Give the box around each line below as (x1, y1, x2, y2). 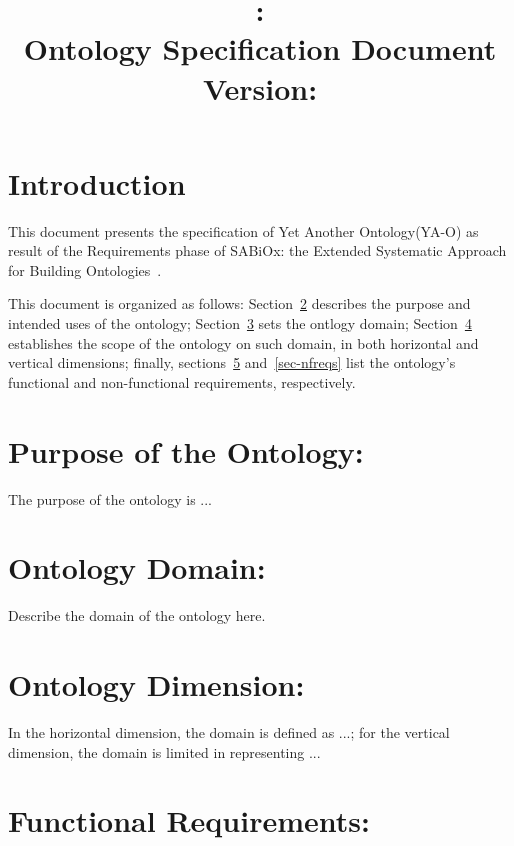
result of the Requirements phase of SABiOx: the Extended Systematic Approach (8, 240, 507, 261)
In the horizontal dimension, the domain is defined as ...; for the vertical (8, 722, 450, 742)
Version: (202, 67, 318, 108)
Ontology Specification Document (23, 28, 497, 69)
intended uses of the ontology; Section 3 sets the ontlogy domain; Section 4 (8, 313, 472, 334)
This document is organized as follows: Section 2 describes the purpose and (8, 293, 471, 314)
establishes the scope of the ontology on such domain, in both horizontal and (8, 332, 479, 353)
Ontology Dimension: (8, 664, 305, 705)
